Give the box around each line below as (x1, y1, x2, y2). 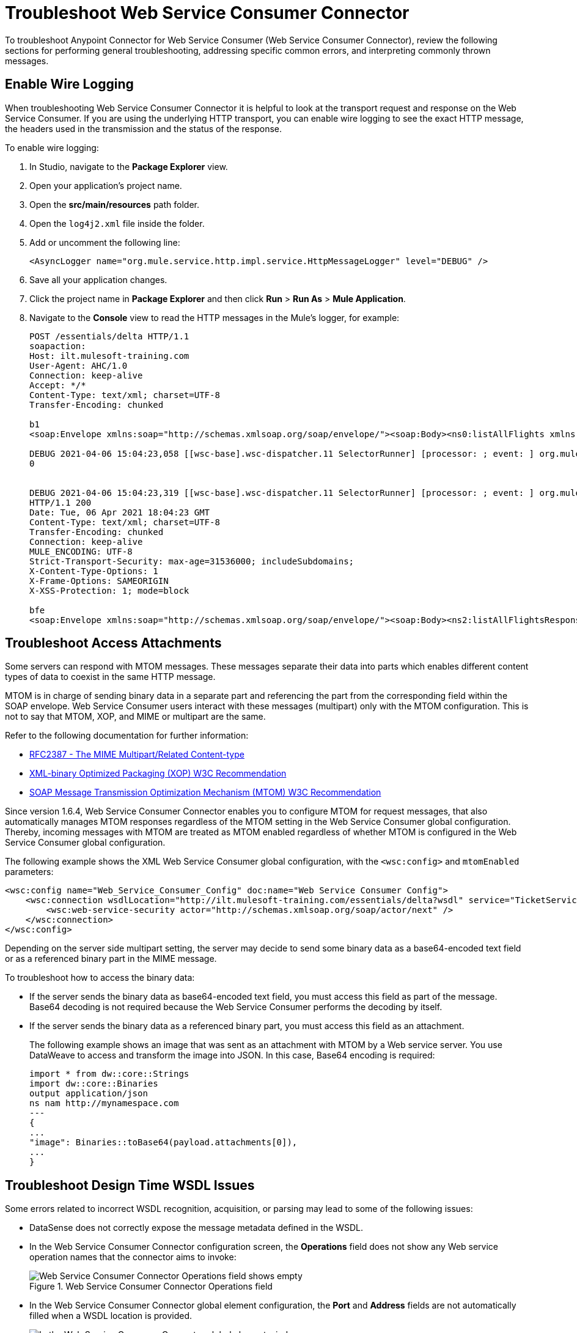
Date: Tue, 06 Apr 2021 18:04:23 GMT (29, 507, 210, 517)
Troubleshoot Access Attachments (5, 635, 222, 651)
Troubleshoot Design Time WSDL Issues (5, 1177, 255, 1193)
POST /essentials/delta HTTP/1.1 (29, 331, 189, 341)
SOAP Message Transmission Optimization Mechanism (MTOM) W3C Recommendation (29, 787, 381, 798)
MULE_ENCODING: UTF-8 (29, 546, 133, 556)
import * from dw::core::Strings (29, 1069, 189, 1079)
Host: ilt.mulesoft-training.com (29, 350, 189, 361)
